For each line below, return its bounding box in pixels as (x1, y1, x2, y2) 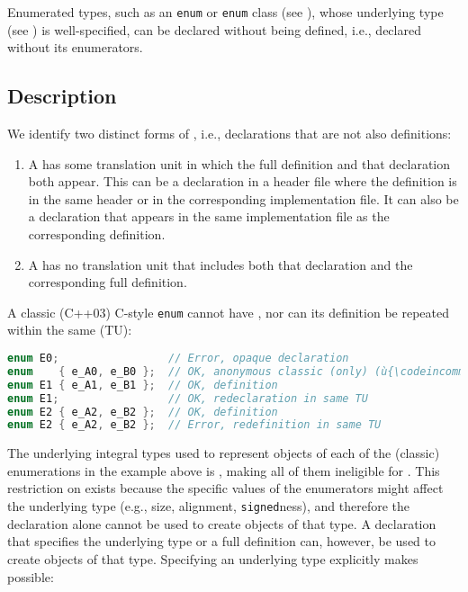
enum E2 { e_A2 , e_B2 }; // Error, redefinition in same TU (7, 418, 382, 432)
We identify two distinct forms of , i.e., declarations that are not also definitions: (7, 124, 452, 143)
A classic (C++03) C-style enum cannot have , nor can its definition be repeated (7, 302, 450, 321)
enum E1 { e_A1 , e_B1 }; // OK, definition (7, 378, 278, 391)
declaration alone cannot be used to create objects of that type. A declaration (7, 514, 436, 533)
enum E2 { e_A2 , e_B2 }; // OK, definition (7, 405, 278, 418)
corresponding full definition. (28, 273, 187, 292)
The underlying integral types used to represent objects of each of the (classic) (7, 444, 440, 462)
